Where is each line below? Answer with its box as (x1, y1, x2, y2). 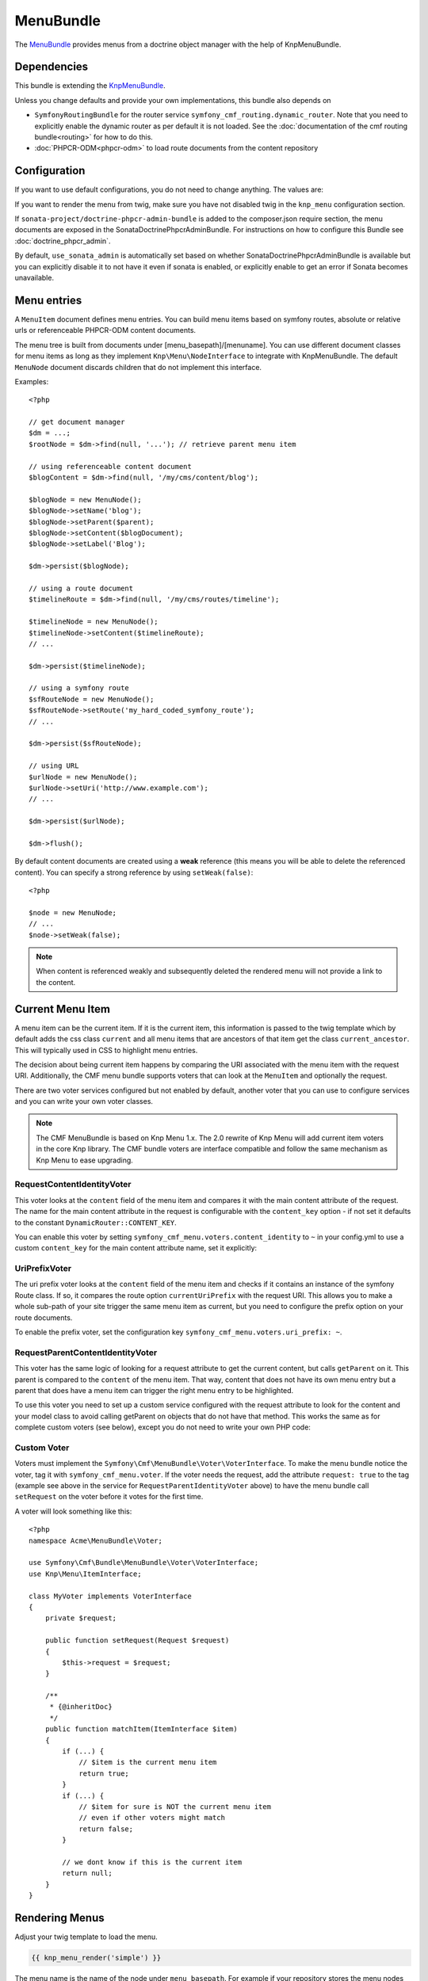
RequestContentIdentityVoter (14, 1179, 132, 1190)
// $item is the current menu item (78, 1758, 217, 1767)
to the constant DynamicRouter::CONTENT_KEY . (14, 1217, 178, 1227)
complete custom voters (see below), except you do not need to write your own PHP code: (14, 1422, 311, 1432)
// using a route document (29, 583, 134, 593)
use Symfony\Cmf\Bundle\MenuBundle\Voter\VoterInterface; (29, 1558, 259, 1567)
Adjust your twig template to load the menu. (14, 1932, 158, 1941)
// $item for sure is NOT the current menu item (78, 1803, 271, 1811)
